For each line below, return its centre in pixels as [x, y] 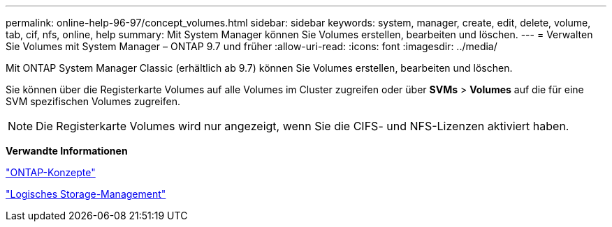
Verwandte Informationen [67, 151]
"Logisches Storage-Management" [86, 194]
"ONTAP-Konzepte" [51, 172]
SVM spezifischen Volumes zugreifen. [93, 101]
